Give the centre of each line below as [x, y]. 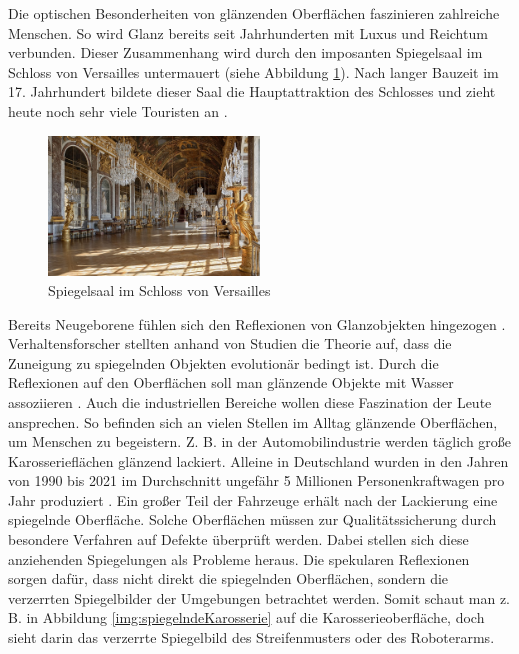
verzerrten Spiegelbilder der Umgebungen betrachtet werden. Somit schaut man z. [259, 597]
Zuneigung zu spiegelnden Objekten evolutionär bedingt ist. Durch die [223, 362]
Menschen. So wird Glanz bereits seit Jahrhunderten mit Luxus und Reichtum [248, 32]
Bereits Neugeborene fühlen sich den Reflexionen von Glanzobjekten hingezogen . [257, 323]
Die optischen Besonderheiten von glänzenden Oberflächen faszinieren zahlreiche [254, 13]
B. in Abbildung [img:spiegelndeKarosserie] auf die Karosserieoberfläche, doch [246, 617]
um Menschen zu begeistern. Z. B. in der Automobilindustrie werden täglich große [260, 441]
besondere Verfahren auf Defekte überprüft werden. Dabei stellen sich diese [238, 539]
